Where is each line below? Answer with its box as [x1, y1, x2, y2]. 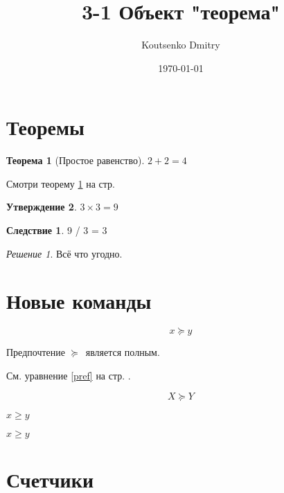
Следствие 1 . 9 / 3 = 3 [6, 223, 107, 237]
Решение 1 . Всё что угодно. [6, 246, 123, 260]
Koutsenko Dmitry [141, 37, 220, 52]
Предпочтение [6, 345, 65, 359]
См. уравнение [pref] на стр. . [6, 368, 131, 382]
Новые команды [6, 287, 152, 315]
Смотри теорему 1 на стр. [6, 176, 115, 190]
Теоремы [6, 113, 85, 141]
